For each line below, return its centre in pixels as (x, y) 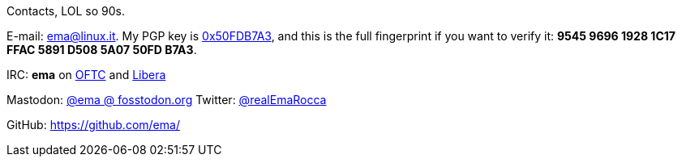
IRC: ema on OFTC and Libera (86, 75)
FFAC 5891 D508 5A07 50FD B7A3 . (102, 50)
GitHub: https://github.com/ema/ (93, 125)
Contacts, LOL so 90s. (66, 11)
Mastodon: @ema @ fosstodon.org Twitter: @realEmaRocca (167, 100)
